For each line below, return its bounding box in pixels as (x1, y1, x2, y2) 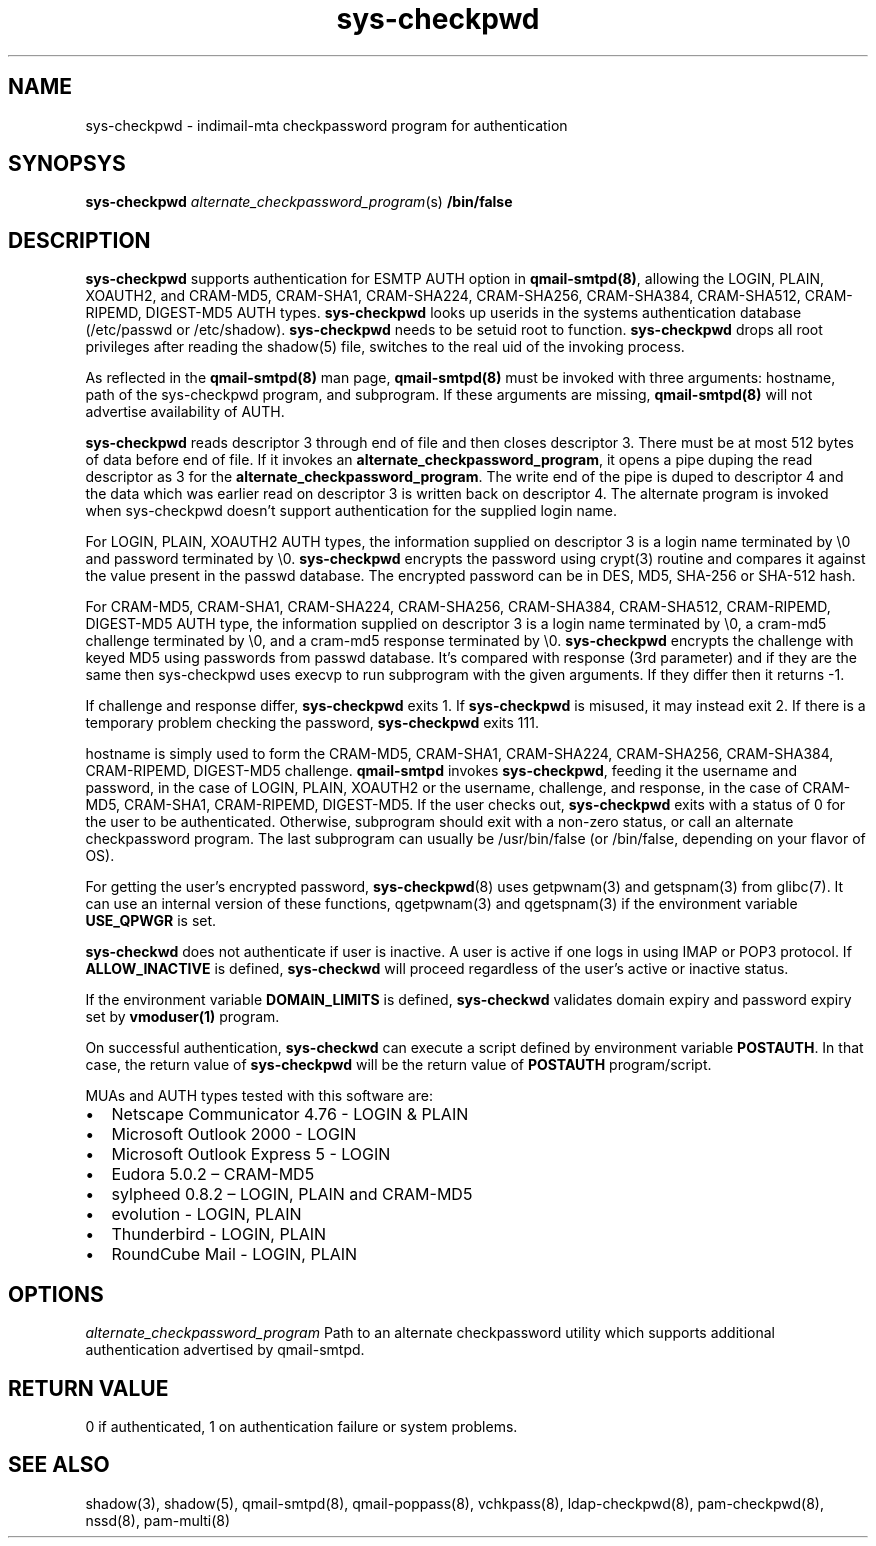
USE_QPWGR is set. (85, 912, 217, 930)
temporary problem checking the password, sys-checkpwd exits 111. (85, 714, 539, 732)
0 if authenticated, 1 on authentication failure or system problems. (85, 1417, 518, 1435)
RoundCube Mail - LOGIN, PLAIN (111, 1244, 358, 1265)
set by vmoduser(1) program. (85, 1008, 280, 1026)
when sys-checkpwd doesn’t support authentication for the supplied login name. (85, 502, 617, 520)
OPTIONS (8, 1281, 104, 1307)
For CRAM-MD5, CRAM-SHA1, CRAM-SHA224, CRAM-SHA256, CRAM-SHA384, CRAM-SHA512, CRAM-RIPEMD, (85, 598, 831, 616)
